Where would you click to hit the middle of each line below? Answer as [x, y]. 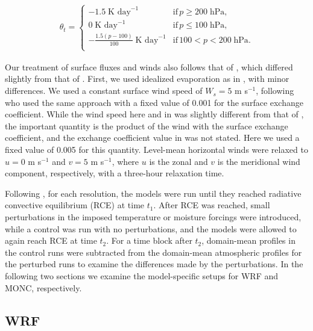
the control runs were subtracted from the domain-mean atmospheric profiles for [153, 252]
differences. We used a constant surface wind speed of [104, 91]
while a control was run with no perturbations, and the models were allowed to [151, 228]
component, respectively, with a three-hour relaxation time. [115, 173]
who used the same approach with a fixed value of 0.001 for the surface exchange [154, 102]
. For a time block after [149, 240]
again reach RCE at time [51, 240]
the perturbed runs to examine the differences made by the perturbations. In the [154, 264]
